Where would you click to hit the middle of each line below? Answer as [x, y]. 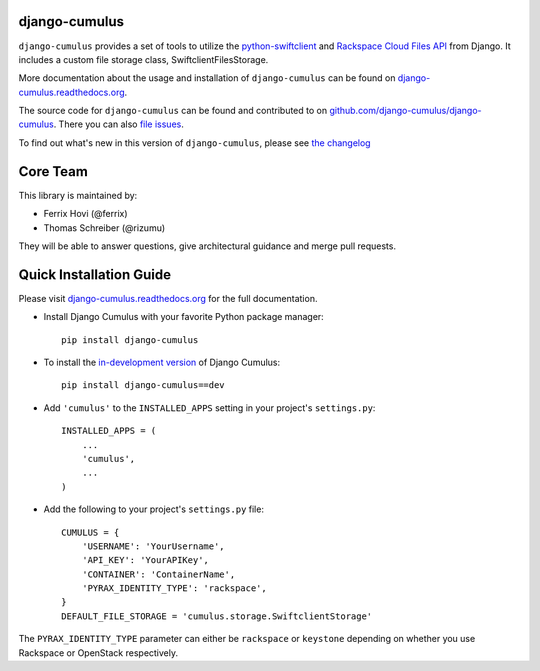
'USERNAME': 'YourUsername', [153, 546]
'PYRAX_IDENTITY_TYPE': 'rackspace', [174, 588]
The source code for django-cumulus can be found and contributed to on [173, 111]
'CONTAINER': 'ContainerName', [158, 574]
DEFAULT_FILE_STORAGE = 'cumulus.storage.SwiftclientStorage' [217, 616]
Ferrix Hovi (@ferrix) [86, 214]
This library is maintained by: [78, 195]
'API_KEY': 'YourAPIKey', [145, 560]
